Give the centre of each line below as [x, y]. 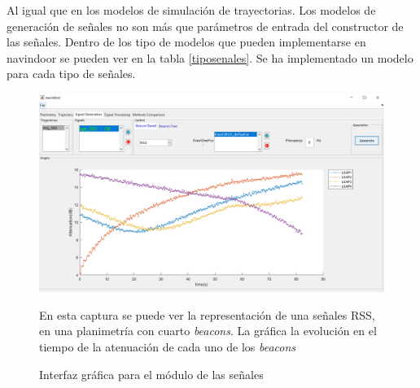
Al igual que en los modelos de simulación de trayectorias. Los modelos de [191, 10]
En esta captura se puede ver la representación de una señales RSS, [207, 314]
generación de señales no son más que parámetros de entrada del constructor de [205, 26]
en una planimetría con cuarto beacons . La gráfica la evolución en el [208, 331]
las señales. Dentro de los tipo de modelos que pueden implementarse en [186, 42]
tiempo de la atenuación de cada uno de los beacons [168, 347]
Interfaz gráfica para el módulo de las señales [151, 374]
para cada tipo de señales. [71, 74]
